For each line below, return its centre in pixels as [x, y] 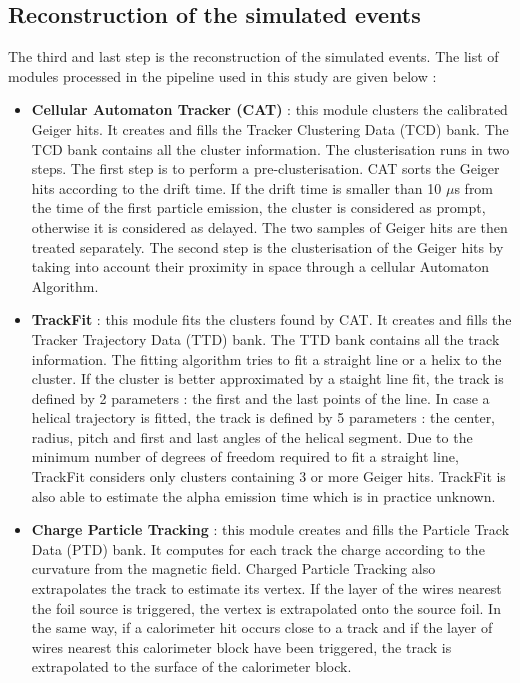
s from [474, 187]
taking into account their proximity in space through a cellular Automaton [260, 266]
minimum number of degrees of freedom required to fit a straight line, [245, 456]
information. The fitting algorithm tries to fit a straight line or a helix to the [266, 358]
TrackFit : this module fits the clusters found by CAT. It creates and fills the [271, 319]
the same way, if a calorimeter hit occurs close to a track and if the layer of [262, 627]
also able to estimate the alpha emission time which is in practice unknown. [263, 495]
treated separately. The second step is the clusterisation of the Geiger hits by [267, 246]
